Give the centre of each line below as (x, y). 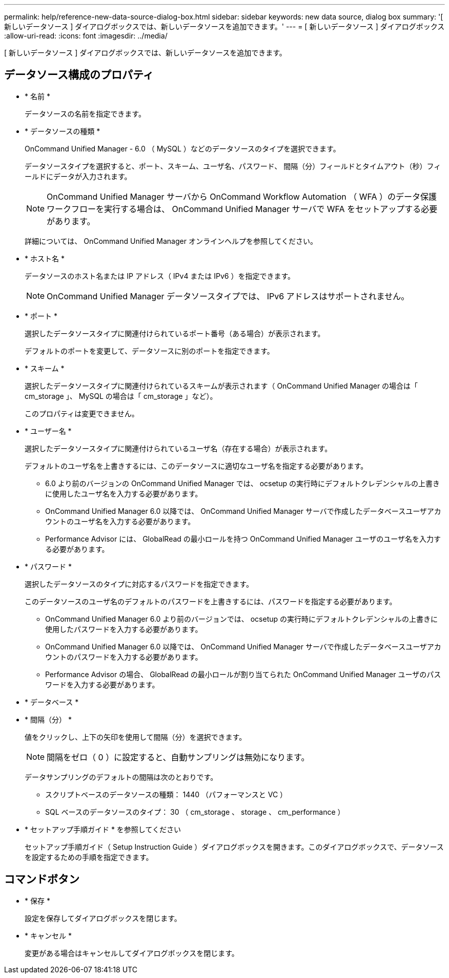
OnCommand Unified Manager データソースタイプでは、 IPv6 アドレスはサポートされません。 (228, 296)
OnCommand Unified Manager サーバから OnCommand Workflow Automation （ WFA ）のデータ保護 (242, 196)
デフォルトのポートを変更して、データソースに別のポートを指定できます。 (149, 351)
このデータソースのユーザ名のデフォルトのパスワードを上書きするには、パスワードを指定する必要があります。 (211, 601)
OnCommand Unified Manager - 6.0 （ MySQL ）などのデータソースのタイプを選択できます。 (182, 148)
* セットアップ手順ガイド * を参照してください (103, 829)
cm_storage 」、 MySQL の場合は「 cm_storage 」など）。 (121, 396)
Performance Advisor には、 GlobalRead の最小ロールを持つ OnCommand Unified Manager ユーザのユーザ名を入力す (243, 539)
